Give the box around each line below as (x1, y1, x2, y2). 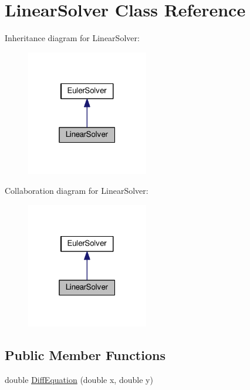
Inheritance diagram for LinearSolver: (5, 32, 140, 44)
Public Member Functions (5, 346, 165, 364)
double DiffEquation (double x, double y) (5, 374, 153, 386)
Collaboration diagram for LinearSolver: (5, 184, 148, 197)
